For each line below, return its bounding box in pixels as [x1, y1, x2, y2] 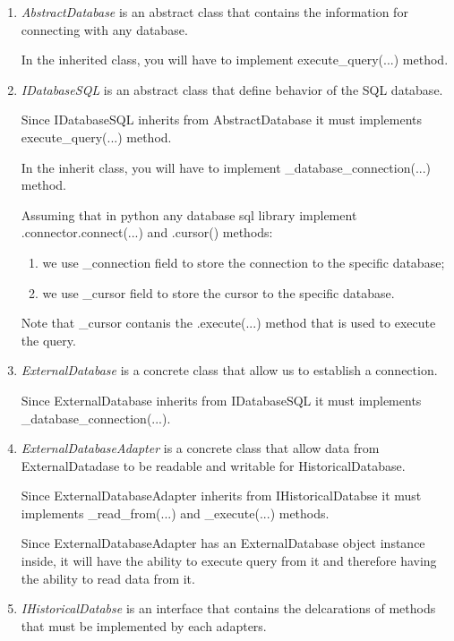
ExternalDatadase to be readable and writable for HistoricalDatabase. [21, 456, 406, 474]
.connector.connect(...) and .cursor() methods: [21, 223, 273, 242]
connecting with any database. [21, 20, 188, 38]
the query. [21, 330, 76, 349]
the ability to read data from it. [21, 568, 195, 587]
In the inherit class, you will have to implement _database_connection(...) [21, 158, 432, 176]
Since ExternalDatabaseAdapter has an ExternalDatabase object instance [21, 534, 425, 552]
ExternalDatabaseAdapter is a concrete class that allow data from [21, 439, 380, 457]
